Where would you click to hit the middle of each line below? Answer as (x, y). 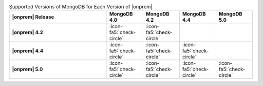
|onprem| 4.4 (28, 51)
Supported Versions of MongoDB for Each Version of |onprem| (81, 7)
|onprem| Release (33, 17)
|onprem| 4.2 (28, 32)
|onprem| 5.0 (28, 69)
